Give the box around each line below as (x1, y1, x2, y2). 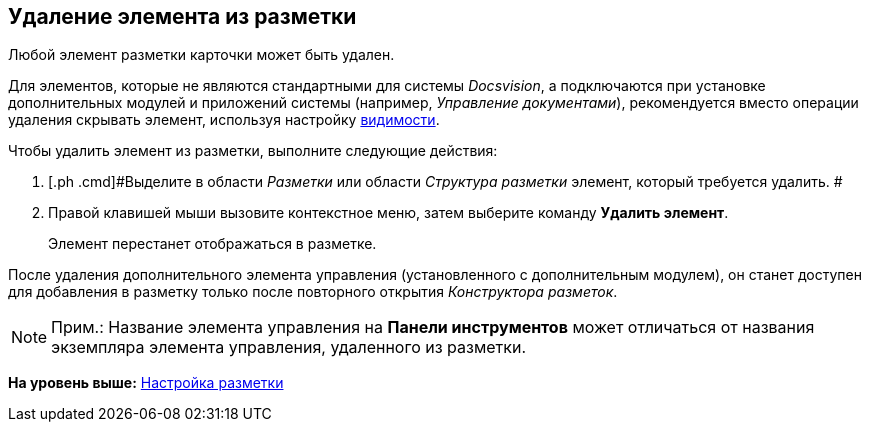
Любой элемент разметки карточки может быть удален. (8, 46, 395, 64)
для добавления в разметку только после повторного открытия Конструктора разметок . (8, 283, 618, 301)
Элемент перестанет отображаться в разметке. (48, 235, 377, 253)
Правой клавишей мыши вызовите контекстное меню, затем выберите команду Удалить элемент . (48, 204, 729, 222)
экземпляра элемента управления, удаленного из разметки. (51, 337, 527, 358)
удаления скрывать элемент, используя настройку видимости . (8, 111, 440, 129)
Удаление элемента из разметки (8, 4, 357, 29)
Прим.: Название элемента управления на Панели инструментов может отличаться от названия (51, 317, 815, 338)
